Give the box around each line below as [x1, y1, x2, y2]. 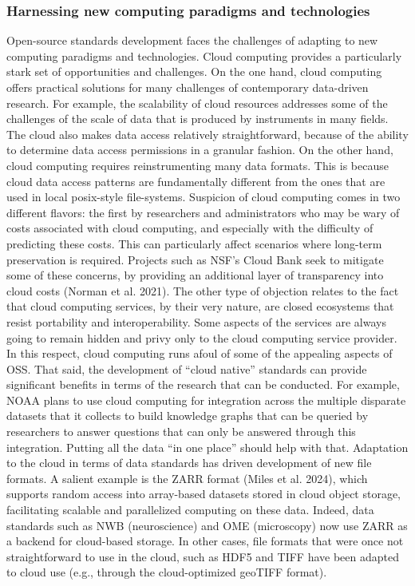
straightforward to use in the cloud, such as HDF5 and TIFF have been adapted [6, 548, 399, 564]
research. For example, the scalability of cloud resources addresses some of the [6, 94, 388, 111]
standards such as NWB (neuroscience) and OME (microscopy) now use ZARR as [6, 517, 408, 533]
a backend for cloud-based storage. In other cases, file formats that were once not [6, 533, 404, 549]
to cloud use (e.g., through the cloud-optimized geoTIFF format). [6, 564, 327, 580]
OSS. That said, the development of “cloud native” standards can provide [6, 360, 367, 377]
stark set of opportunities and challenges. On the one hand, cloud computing [6, 63, 382, 80]
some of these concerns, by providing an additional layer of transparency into [6, 267, 384, 283]
